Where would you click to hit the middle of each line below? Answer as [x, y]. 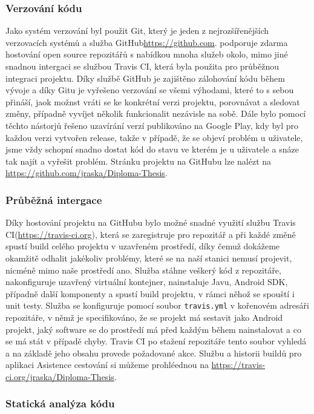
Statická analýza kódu [60, 403]
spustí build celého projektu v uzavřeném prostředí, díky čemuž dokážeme [143, 246]
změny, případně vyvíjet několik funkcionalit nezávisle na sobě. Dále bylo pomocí [156, 113]
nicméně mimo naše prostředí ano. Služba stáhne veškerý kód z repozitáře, [143, 270]
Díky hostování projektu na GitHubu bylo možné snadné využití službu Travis [151, 222]
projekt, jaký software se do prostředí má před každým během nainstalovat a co [153, 329]
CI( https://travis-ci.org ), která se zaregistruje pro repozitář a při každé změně [151, 234]
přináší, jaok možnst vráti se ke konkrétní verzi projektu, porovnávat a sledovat [153, 101]
